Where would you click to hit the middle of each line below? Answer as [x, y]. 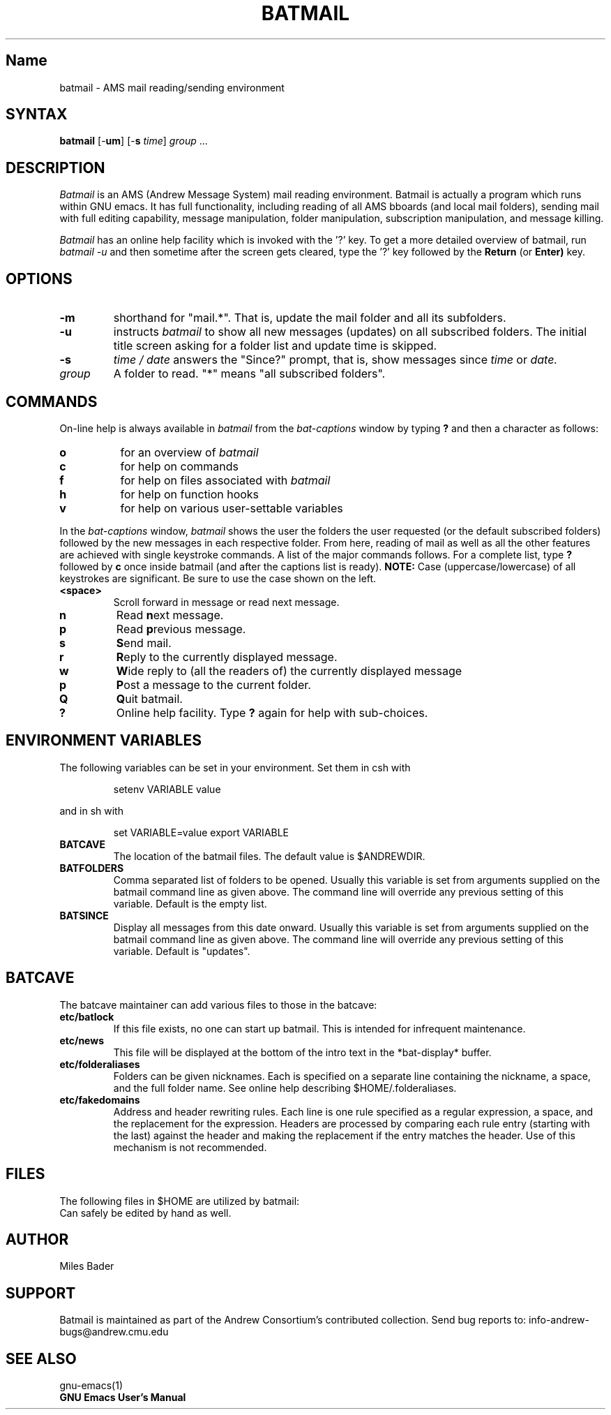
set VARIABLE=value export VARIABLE [201, 832]
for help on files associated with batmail [225, 480]
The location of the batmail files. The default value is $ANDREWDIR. [269, 856]
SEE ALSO [41, 1358]
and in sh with [91, 810]
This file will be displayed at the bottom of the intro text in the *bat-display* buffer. [302, 1052]
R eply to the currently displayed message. [227, 657]
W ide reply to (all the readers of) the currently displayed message [289, 671]
